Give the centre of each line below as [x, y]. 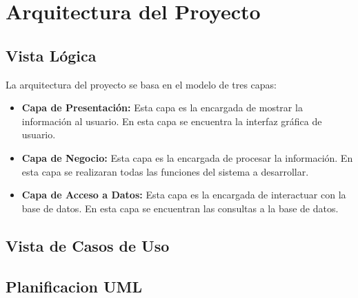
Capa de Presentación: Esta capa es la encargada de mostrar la [162, 108]
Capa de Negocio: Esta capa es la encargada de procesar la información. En [187, 157]
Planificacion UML [74, 286]
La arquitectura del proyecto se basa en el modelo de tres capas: [141, 84]
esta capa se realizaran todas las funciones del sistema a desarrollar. [165, 171]
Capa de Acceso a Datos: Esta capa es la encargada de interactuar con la [184, 195]
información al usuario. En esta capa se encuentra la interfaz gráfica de [172, 121]
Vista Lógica [51, 55]
